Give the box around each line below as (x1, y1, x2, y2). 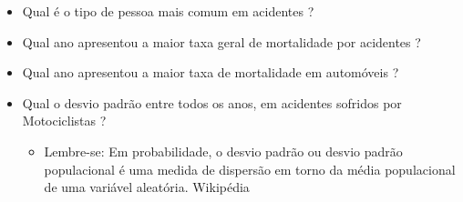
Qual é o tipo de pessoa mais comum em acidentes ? (22, 2, 314, 20)
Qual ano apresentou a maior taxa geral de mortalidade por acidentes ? (22, 32, 421, 51)
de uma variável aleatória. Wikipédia (44, 177, 250, 197)
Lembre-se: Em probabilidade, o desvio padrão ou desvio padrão (44, 141, 403, 160)
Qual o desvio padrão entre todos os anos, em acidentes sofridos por (22, 93, 402, 112)
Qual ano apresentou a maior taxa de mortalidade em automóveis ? (22, 63, 399, 82)
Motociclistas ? (22, 111, 107, 130)
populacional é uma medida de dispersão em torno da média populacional (44, 159, 456, 178)
